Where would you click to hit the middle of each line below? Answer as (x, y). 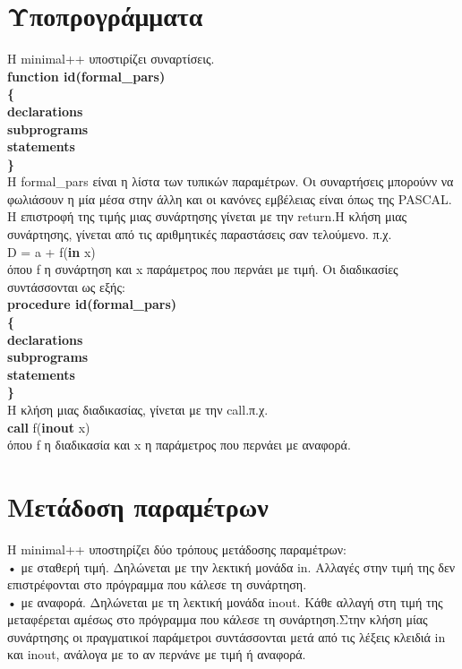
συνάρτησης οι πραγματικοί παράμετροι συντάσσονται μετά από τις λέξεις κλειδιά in (227, 636)
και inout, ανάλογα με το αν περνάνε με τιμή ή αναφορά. (157, 654)
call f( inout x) (49, 427)
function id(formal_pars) (86, 76)
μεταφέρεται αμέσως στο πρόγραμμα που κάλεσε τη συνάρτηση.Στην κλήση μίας (218, 619)
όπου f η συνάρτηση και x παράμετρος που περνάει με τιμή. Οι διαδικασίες (203, 269)
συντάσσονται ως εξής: (66, 286)
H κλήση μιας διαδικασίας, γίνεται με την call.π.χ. (138, 409)
